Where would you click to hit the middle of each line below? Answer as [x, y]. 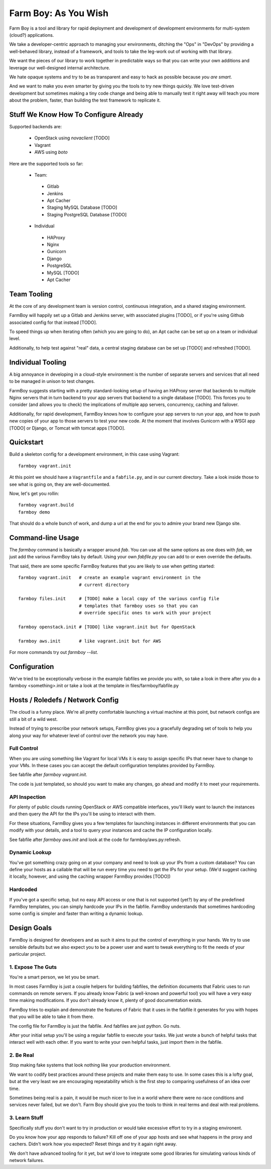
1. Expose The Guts [33, 967]
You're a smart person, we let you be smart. [54, 977]
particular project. [28, 954]
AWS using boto [51, 152]
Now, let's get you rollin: [34, 493]
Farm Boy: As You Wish [59, 13]
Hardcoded [23, 889]
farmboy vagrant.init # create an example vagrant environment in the [109, 578]
